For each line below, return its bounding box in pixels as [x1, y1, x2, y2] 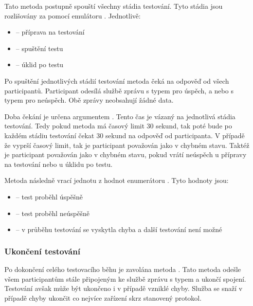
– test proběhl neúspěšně [16, 208, 90, 218]
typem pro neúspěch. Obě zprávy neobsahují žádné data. [4, 95, 174, 105]
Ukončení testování [4, 245, 80, 257]
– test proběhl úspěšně [16, 191, 83, 201]
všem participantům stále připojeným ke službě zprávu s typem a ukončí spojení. [4, 273, 246, 284]
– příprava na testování [16, 27, 85, 37]
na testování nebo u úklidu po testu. [4, 159, 113, 169]
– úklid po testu [16, 59, 64, 70]
